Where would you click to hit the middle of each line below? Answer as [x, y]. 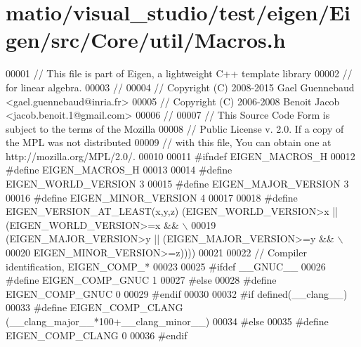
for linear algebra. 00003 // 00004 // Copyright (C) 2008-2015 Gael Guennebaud [180, 87]
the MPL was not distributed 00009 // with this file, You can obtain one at [169, 142]
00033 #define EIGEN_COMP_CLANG [94, 307]
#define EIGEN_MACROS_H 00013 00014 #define [119, 170]
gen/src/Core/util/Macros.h [146, 40]
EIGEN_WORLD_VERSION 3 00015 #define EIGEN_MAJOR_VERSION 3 [177, 184]
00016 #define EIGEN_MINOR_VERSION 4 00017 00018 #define [152, 197]
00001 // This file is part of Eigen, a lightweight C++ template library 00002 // [179, 73]
